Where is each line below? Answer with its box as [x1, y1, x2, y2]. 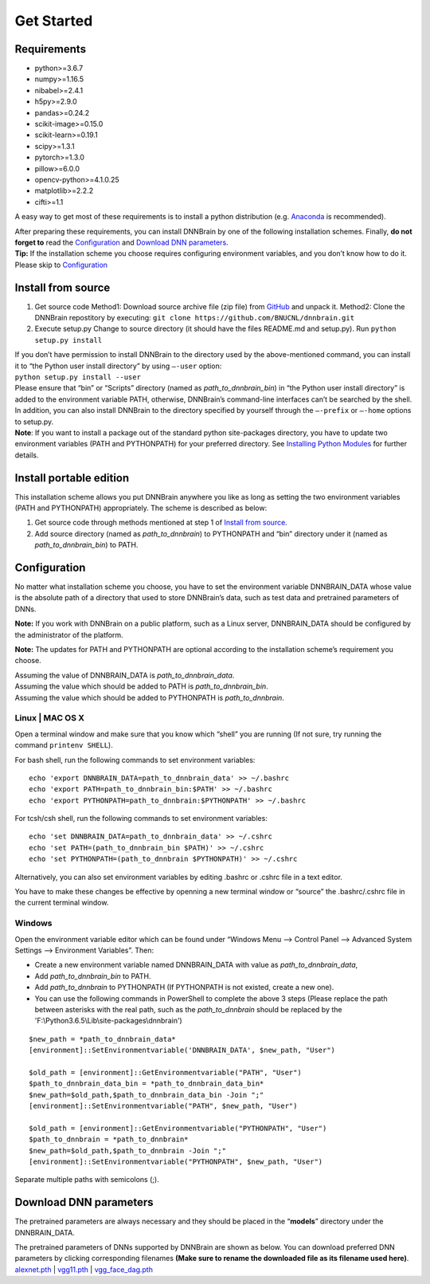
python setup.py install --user [14, 372, 141, 382]
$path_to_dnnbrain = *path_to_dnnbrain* [29, 1135, 189, 1144]
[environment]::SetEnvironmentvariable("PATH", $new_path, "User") [29, 1101, 298, 1111]
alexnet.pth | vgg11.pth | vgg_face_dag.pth [14, 1264, 153, 1274]
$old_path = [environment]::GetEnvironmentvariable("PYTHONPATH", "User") [29, 1124, 327, 1133]
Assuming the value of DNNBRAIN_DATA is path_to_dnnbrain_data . [14, 670, 235, 680]
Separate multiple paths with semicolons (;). [14, 1175, 159, 1184]
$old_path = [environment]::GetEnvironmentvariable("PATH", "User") [29, 1068, 302, 1077]
